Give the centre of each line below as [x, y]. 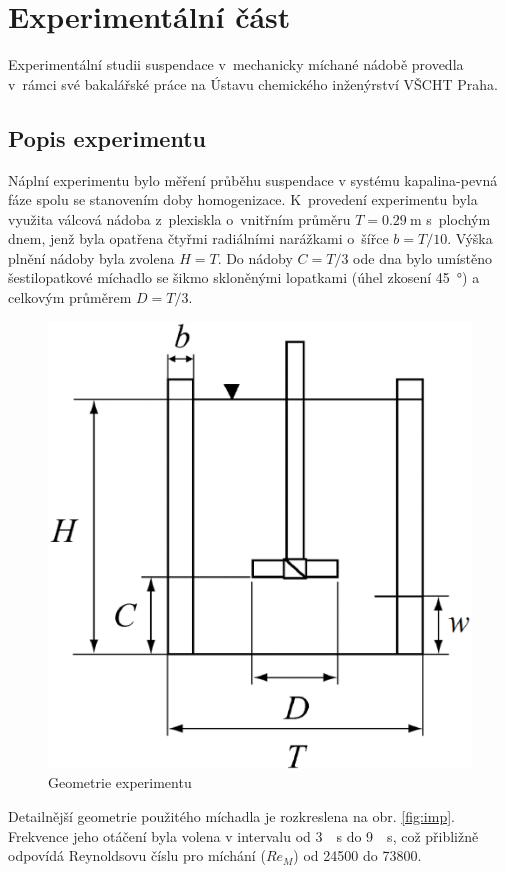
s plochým [458, 218]
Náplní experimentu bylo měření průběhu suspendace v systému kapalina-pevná [253, 179]
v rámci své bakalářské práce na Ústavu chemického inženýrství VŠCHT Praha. [253, 83]
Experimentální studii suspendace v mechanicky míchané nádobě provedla [236, 64]
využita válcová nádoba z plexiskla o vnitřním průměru [179, 218]
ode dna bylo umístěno [423, 257]
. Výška [470, 238]
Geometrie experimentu [120, 782]
